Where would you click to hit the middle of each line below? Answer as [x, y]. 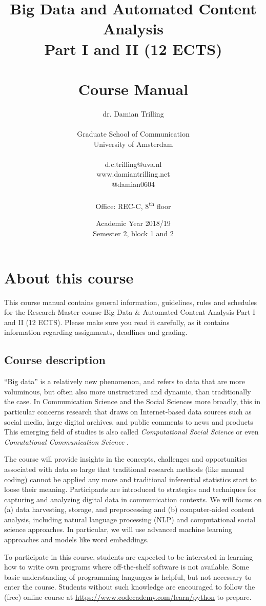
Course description [55, 360]
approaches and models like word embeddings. [77, 539]
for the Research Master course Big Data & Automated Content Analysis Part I [130, 312]
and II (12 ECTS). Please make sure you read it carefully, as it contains [117, 322]
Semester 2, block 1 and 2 [133, 233]
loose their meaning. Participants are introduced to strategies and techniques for [130, 489]
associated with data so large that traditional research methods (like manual [124, 469]
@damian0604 [133, 184]
